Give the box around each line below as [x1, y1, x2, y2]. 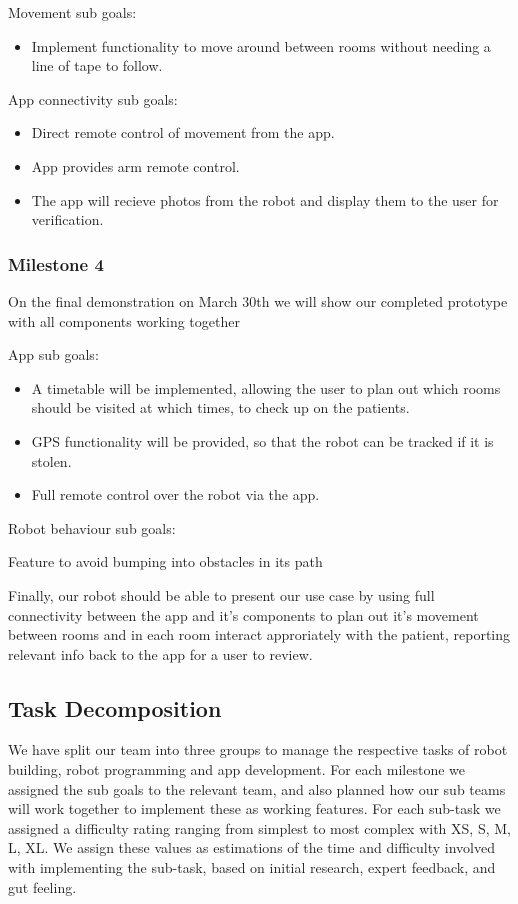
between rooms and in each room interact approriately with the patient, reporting [8, 624, 511, 645]
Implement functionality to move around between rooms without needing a [31, 35, 491, 56]
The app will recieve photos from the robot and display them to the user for [31, 189, 499, 210]
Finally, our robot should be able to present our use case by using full [8, 584, 435, 605]
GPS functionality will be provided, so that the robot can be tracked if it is [31, 430, 494, 451]
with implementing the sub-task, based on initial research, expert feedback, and [8, 857, 496, 878]
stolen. [31, 450, 72, 471]
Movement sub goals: [8, 2, 137, 22]
